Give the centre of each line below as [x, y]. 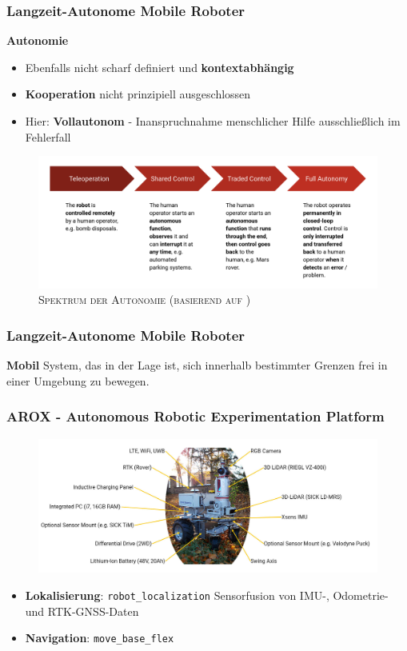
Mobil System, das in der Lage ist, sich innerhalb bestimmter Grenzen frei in [197, 365]
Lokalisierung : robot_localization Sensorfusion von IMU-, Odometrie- [207, 595]
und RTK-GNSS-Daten [82, 611]
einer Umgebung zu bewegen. [78, 380]
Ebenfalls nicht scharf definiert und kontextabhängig [160, 67]
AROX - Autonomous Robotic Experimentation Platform [196, 416]
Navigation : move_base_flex [100, 638]
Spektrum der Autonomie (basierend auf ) [145, 300]
